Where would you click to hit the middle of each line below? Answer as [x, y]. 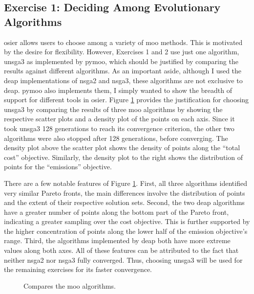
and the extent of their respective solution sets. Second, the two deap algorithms [124, 202]
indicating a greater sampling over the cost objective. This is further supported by [127, 221]
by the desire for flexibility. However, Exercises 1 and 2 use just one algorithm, [122, 52]
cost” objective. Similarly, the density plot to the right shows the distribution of [123, 157]
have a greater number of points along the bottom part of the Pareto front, [116, 212]
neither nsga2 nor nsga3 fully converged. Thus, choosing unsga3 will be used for [123, 260]
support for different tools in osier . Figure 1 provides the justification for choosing [127, 100]
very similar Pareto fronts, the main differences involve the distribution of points [125, 192]
